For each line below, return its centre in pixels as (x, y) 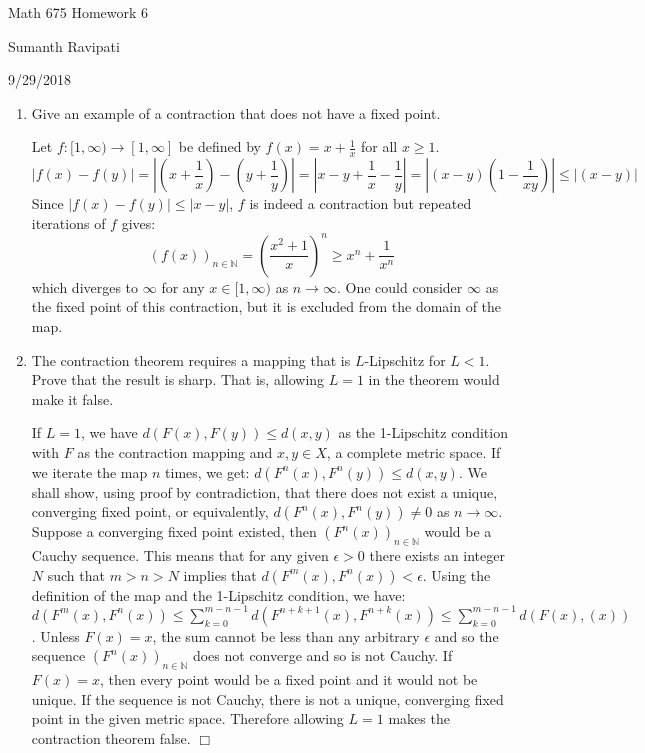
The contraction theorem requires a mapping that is (191, 359)
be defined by (219, 146)
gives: (138, 222)
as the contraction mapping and (175, 452)
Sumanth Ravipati (64, 45)
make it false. (72, 398)
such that (76, 574)
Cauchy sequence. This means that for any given (180, 555)
